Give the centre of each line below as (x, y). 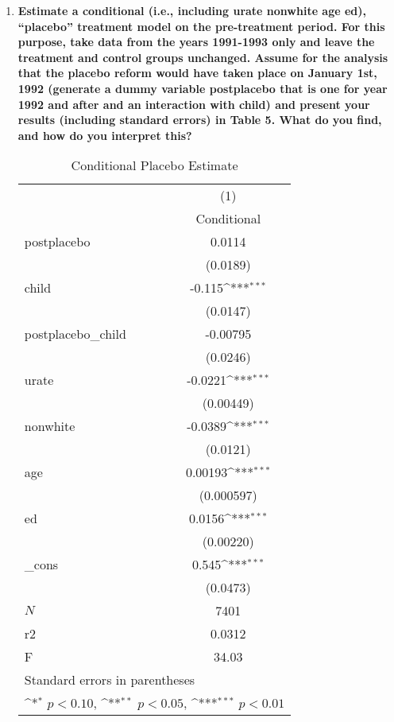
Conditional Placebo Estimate (155, 165)
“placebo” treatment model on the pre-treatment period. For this (201, 26)
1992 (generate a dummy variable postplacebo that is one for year (203, 88)
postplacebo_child (75, 334)
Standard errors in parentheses (110, 680)
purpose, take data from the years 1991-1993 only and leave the (196, 42)
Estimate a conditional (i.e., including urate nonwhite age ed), (192, 10)
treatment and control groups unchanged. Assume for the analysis (203, 57)
